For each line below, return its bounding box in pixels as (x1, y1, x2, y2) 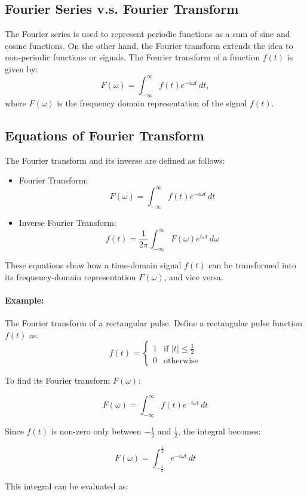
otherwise (164, 357, 198, 366)
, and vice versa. (164, 270, 223, 283)
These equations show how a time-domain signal (5, 259, 182, 271)
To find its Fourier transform (5, 374, 110, 387)
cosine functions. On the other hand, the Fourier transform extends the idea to (5, 39, 293, 51)
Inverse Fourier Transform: (19, 216, 116, 229)
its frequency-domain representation (5, 270, 136, 283)
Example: (5, 293, 44, 306)
